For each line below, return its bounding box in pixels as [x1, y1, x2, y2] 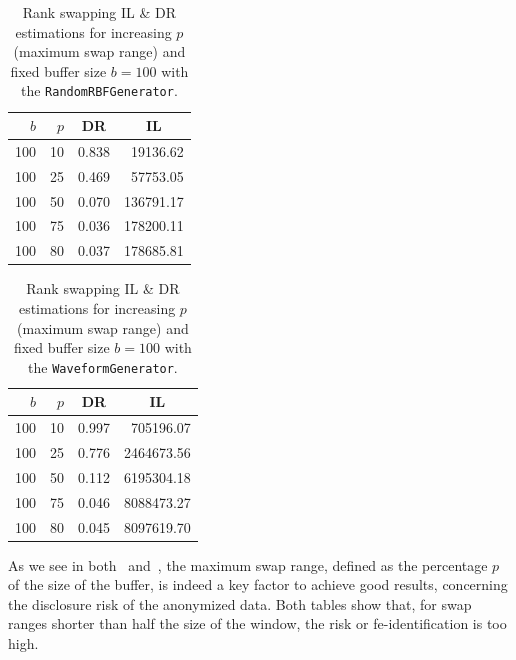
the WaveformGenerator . [28, 356, 178, 377]
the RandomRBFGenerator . [20, 80, 178, 101]
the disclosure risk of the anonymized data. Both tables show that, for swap [8, 593, 472, 614]
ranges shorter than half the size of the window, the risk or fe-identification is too [8, 613, 507, 634]
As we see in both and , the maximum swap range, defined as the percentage [8, 554, 488, 575]
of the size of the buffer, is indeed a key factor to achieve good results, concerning [8, 574, 508, 595]
